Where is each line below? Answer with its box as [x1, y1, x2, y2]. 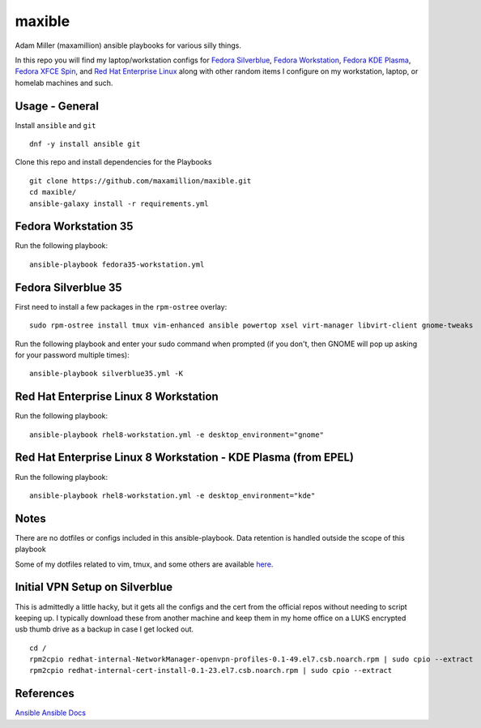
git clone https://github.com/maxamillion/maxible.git [29, 176, 252, 186]
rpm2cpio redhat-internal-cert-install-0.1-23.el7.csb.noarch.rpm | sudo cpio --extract [29, 666, 393, 675]
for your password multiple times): [15, 349, 130, 360]
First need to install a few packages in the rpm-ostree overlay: [15, 302, 228, 311]
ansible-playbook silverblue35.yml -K [29, 369, 184, 379]
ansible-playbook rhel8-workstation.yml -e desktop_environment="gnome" [29, 430, 324, 439]
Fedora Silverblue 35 [15, 280, 122, 294]
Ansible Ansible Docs [15, 708, 87, 717]
